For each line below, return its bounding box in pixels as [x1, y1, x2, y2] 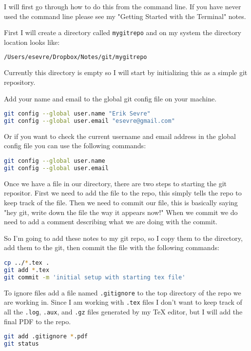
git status [4, 340, 39, 347]
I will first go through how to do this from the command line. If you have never [4, 1, 241, 11]
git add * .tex [4, 266, 50, 273]
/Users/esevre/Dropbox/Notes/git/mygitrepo [4, 54, 147, 61]
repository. [4, 77, 36, 87]
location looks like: [4, 37, 60, 47]
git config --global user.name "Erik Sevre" [4, 110, 151, 117]
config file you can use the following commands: [4, 140, 146, 151]
